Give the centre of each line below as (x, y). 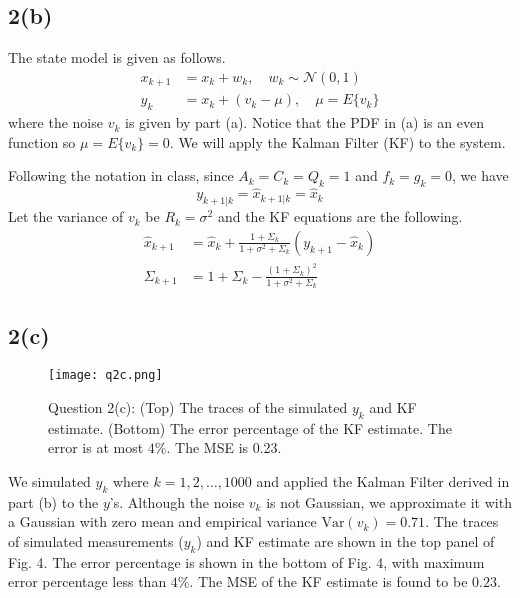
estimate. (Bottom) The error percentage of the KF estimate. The (250, 427)
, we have (480, 175)
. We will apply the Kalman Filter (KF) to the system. (337, 141)
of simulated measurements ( (96, 541)
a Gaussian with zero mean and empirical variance (162, 521)
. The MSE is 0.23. (224, 447)
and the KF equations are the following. (340, 216)
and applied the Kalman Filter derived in (383, 481)
